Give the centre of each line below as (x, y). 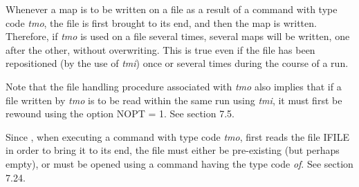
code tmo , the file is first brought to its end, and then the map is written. (161, 22)
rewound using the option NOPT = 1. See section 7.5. (120, 114)
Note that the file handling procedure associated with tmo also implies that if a (174, 86)
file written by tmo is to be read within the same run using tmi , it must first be (174, 100)
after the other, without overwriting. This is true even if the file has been (160, 49)
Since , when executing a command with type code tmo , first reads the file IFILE (177, 136)
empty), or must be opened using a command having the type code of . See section (179, 163)
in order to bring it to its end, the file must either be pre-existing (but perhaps (173, 150)
